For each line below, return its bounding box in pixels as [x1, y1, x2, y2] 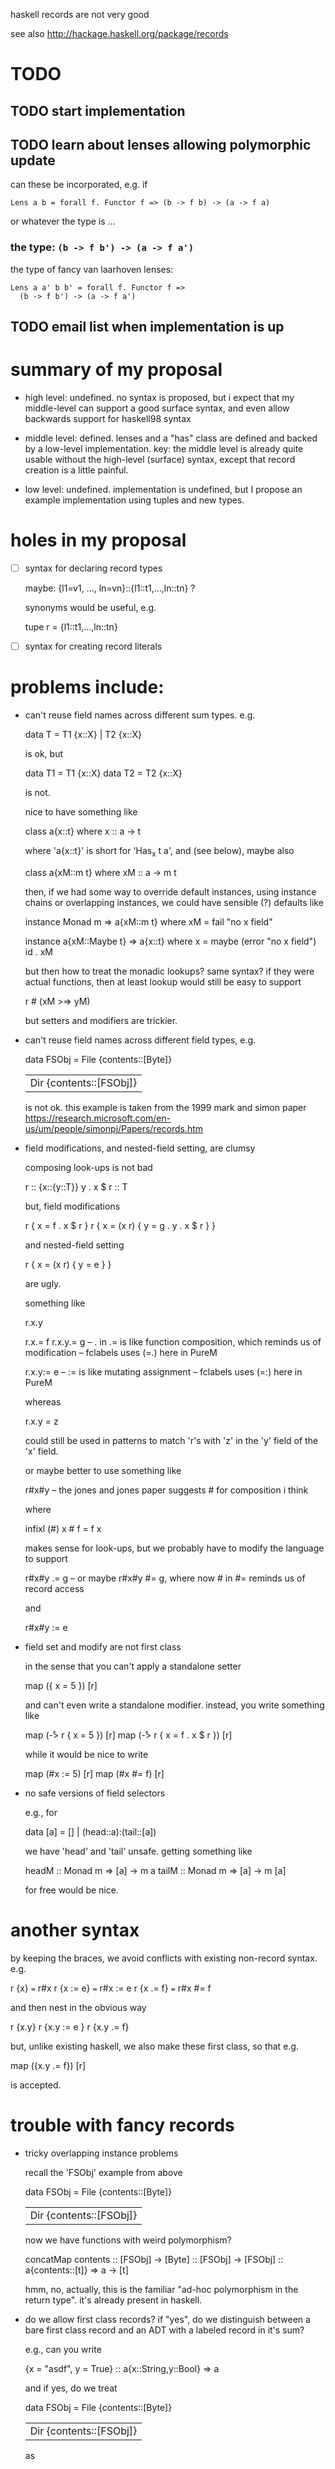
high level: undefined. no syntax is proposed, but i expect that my [24, 392, 295, 404]
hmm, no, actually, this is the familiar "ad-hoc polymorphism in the [24, 2283, 299, 2295]
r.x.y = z [24, 1415, 59, 1427]
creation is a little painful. [24, 464, 129, 476]
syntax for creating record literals [24, 640, 163, 653]
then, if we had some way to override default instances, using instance [24, 885, 317, 898]
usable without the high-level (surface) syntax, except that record [24, 454, 296, 466]
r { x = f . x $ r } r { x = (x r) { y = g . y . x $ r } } [24, 1219, 217, 1231]
